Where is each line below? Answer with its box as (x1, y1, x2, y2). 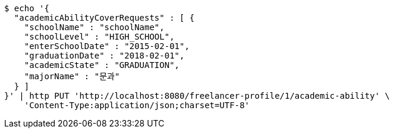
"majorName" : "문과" (24, 72, 120, 81)
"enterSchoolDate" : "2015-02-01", (24, 41, 190, 51)
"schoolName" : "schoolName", (24, 22, 165, 32)
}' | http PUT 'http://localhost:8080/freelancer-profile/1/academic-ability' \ (4, 91, 390, 100)
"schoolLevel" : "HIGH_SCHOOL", (24, 32, 175, 41)
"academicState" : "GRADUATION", (24, 60, 180, 70)
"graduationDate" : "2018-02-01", (24, 51, 185, 60)
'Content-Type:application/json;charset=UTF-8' (24, 100, 250, 110)
